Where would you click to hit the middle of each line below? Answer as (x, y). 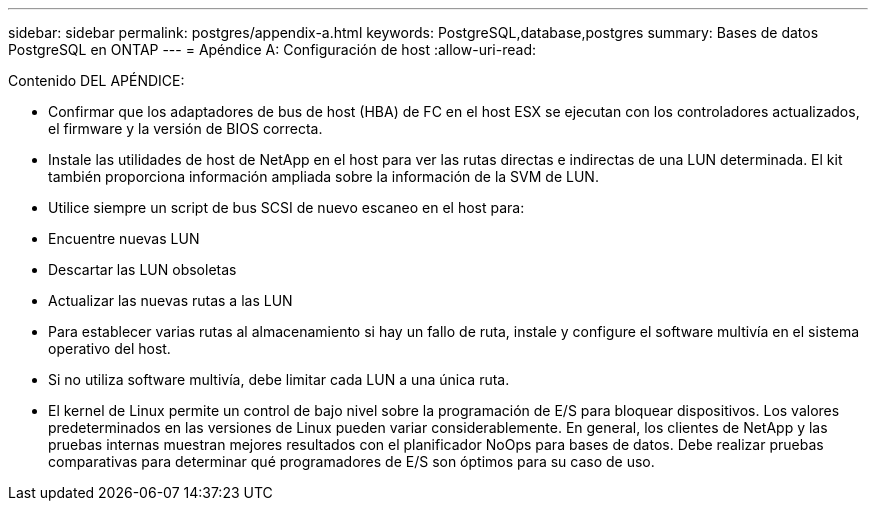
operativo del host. (109, 348)
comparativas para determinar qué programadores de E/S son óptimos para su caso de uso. (351, 461)
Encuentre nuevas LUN (124, 238)
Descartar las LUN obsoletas (142, 269)
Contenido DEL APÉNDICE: (96, 80)
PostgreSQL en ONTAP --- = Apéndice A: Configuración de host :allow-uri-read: (272, 49)
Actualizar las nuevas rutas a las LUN (170, 300)
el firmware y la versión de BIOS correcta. (185, 128)
